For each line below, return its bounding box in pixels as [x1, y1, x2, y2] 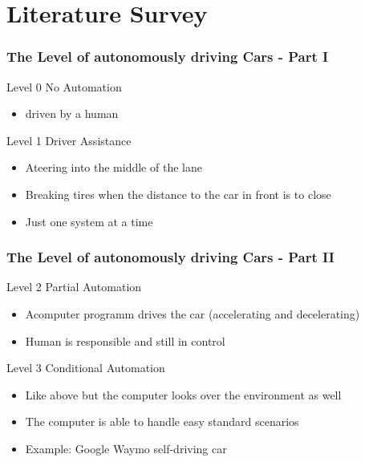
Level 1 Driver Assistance [6, 132, 132, 148]
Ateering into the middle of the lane [25, 159, 202, 176]
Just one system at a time [25, 213, 153, 229]
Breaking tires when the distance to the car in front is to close [25, 185, 331, 202]
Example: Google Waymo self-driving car [25, 440, 227, 456]
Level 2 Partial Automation [6, 278, 142, 295]
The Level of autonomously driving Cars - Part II [6, 247, 335, 267]
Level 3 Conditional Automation [6, 359, 165, 376]
